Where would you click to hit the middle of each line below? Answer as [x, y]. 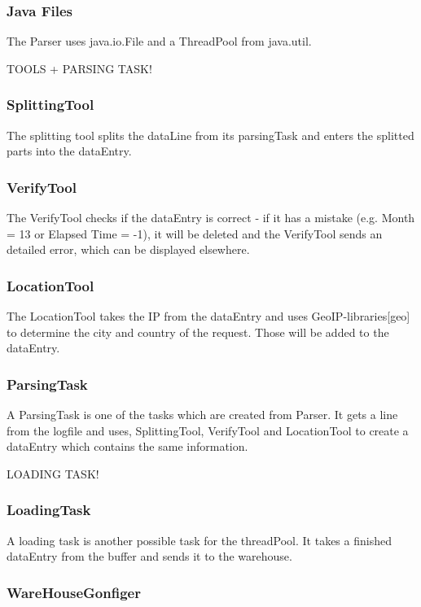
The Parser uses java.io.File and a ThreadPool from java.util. [159, 41]
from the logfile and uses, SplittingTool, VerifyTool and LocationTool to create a [208, 430]
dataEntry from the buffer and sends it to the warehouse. [149, 556]
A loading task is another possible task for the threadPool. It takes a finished [199, 540]
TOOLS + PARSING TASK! [79, 68]
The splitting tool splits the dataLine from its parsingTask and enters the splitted [210, 135]
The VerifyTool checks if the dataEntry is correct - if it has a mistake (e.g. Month [211, 218]
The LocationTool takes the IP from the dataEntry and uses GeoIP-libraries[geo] [208, 316]
